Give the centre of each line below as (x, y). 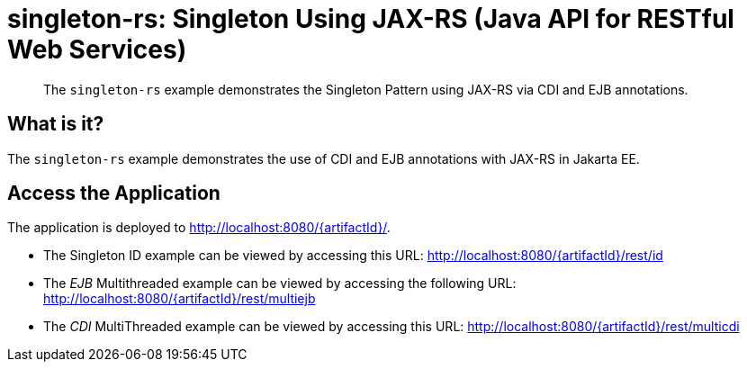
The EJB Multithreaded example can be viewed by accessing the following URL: (280, 283)
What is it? (56, 124)
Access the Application (114, 193)
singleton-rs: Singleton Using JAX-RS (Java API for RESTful (371, 19)
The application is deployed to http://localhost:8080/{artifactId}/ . (199, 228)
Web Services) (97, 49)
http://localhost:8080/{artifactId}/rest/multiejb (180, 299)
